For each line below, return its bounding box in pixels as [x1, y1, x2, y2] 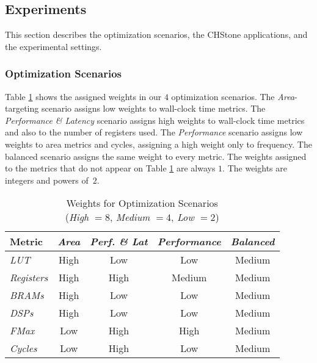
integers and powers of [5, 173, 89, 186]
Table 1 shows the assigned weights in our [5, 90, 162, 102]
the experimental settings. [5, 40, 102, 52]
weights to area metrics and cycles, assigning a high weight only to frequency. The [5, 137, 312, 150]
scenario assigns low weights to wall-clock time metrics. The [41, 102, 266, 115]
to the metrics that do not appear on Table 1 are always [5, 162, 216, 174]
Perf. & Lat [90, 234, 148, 249]
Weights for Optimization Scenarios [66, 196, 218, 210]
